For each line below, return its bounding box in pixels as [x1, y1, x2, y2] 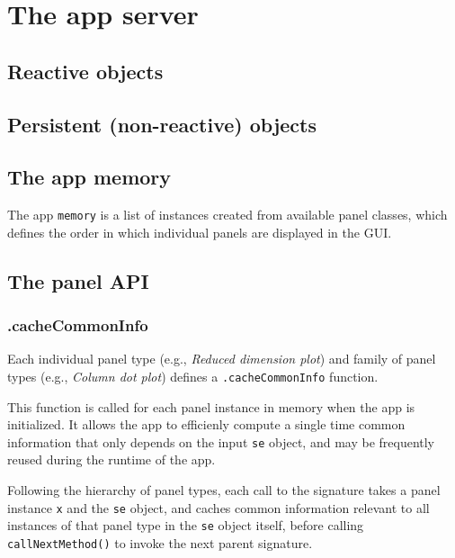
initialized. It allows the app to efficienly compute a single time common [7, 415, 406, 434]
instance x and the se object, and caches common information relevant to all [7, 498, 430, 517]
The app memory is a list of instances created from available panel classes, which [7, 205, 448, 224]
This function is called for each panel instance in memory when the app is [7, 397, 415, 416]
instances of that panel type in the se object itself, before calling [7, 516, 364, 535]
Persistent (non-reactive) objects [7, 110, 317, 138]
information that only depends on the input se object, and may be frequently [7, 432, 435, 451]
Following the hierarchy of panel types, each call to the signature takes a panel [7, 481, 441, 499]
